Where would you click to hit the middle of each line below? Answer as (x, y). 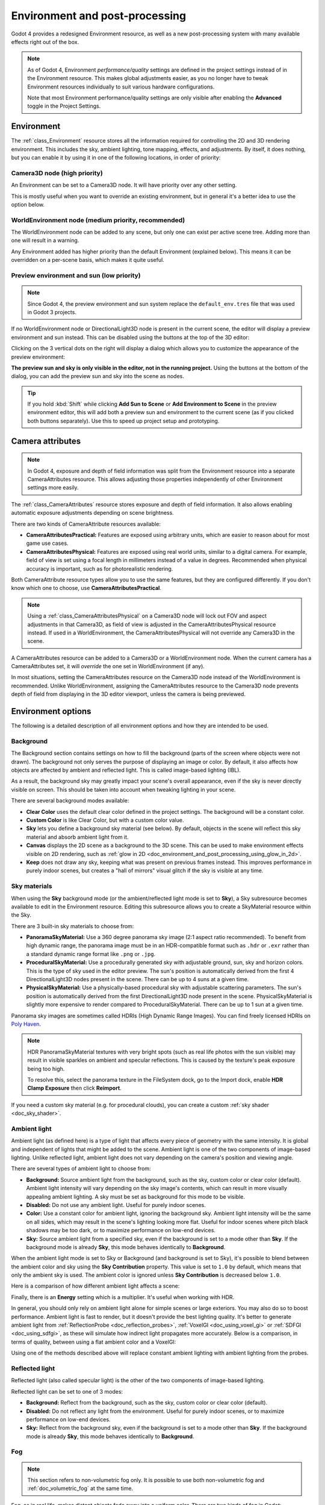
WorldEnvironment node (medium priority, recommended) (98, 220)
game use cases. (47, 543)
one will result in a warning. (45, 240)
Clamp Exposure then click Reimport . (74, 1088)
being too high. (46, 1069)
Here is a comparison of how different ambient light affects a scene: (95, 1286)
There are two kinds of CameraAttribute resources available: (86, 524)
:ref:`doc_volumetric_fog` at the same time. (80, 1488)
